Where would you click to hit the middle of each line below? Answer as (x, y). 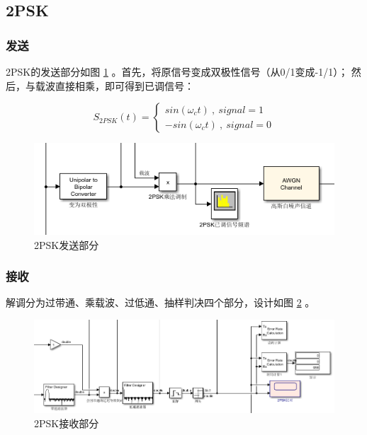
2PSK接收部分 (67, 423)
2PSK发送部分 (67, 244)
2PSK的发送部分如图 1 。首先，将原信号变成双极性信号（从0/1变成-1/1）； (177, 71)
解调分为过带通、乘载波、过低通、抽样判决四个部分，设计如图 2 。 (160, 302)
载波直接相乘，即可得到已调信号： (114, 85)
